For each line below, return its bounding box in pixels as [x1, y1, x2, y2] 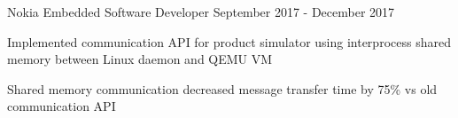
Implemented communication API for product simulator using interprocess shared [7, 32, 451, 51]
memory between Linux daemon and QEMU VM [7, 50, 273, 68]
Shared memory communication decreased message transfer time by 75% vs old [7, 79, 438, 98]
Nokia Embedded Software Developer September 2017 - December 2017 [7, 3, 395, 20]
